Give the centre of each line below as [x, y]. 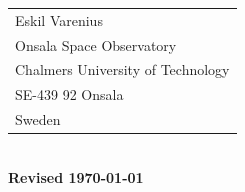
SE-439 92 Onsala [69, 94]
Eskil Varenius [59, 19]
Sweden [38, 119]
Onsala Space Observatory [96, 44]
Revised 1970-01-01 [76, 176]
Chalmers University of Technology [122, 69]
